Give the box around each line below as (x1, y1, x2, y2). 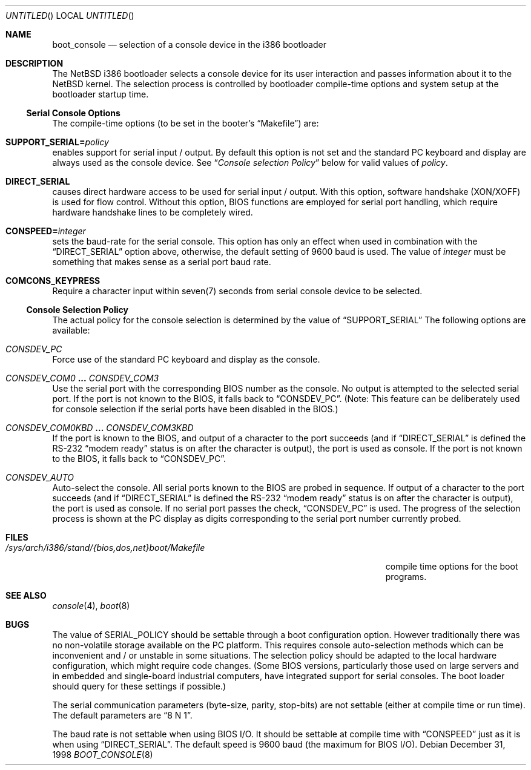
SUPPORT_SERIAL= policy (5, 137, 109, 147)
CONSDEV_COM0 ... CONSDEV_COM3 (5, 373, 159, 383)
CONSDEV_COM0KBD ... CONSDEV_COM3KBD (5, 423, 194, 433)
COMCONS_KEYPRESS (5, 275, 101, 286)
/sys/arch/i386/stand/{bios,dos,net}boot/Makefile (5, 542, 205, 553)
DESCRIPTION (5, 58, 64, 68)
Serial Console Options (26, 108, 120, 118)
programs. (385, 571, 427, 582)
